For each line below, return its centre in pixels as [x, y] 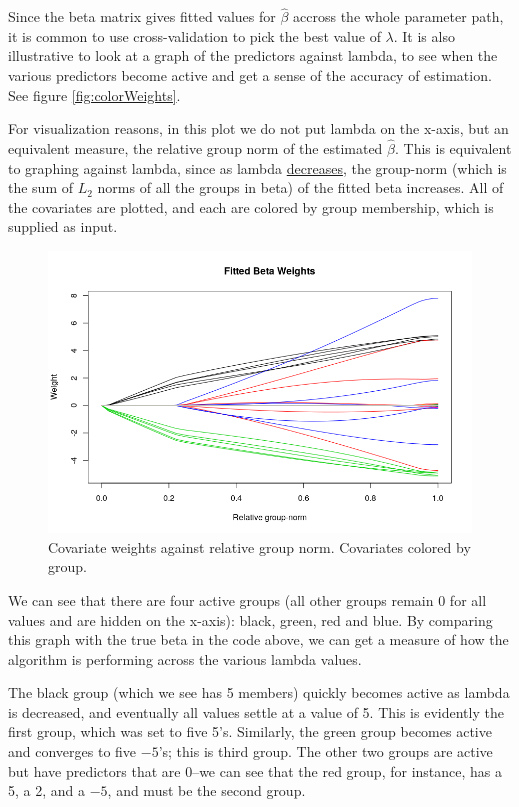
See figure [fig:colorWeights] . [94, 94]
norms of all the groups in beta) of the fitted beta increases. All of [300, 187]
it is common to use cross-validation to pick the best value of [194, 35]
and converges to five [72, 751]
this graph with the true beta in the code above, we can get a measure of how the [258, 639]
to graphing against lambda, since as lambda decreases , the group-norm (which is [257, 167]
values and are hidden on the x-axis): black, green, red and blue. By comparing [250, 619]
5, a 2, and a [46, 790]
